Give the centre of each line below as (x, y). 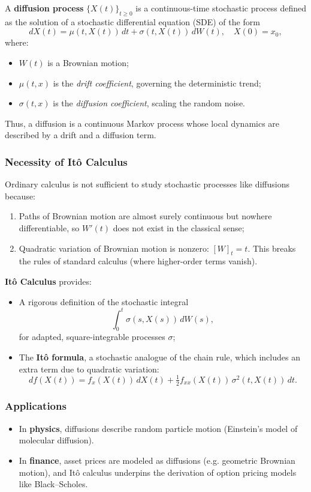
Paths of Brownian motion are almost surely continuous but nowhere (145, 216)
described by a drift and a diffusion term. (81, 135)
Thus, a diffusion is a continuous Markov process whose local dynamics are (142, 123)
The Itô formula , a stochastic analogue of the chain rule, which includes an (159, 357)
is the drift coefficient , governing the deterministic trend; (157, 83)
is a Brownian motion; (88, 62)
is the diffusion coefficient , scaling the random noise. (149, 103)
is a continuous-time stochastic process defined (221, 8)
